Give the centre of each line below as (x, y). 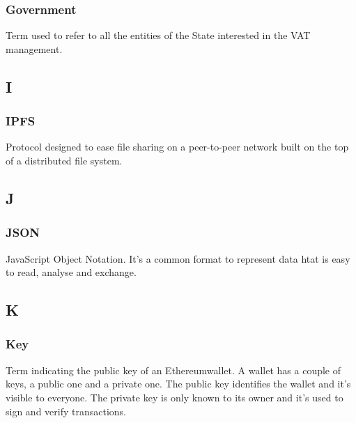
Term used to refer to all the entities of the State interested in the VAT (158, 35)
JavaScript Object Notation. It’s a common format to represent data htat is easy (178, 258)
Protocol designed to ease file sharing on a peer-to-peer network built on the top (177, 147)
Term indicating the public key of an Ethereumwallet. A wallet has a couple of (173, 370)
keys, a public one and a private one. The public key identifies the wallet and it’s (178, 384)
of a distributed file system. (64, 160)
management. (34, 48)
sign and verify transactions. (66, 411)
